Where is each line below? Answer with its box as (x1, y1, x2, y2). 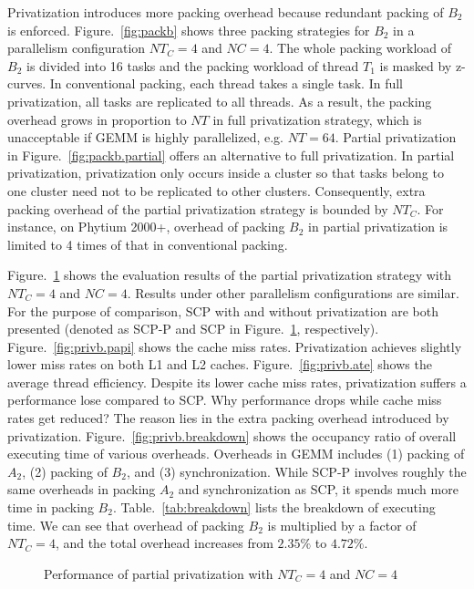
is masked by (379, 56, 452, 75)
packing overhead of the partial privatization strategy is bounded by (7, 199, 388, 218)
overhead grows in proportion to (7, 109, 187, 129)
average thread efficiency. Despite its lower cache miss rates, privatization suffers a (7, 372, 467, 391)
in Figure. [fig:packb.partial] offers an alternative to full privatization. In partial (7, 145, 455, 164)
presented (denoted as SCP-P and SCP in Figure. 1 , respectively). (7, 319, 379, 338)
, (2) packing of (22, 461, 108, 480)
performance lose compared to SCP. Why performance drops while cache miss (7, 390, 442, 409)
